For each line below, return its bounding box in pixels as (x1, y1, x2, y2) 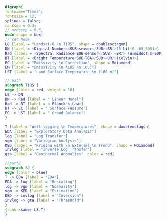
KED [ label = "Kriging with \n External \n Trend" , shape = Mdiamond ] (5, 143, 155, 147)
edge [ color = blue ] (5, 170, 48, 175)
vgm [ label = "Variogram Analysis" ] (5, 138, 81, 143)
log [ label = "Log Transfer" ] (5, 133, 68, 139)
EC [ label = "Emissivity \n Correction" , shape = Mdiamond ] (5, 60, 133, 65)
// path (5, 78, 21, 83)
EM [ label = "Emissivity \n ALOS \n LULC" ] (5, 65, 97, 70)
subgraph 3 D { (5, 165, 35, 170)
